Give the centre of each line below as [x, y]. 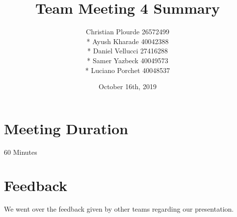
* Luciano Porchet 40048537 [128, 70]
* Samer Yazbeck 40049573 [128, 60]
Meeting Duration [66, 128]
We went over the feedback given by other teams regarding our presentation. [119, 209]
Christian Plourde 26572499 [128, 32]
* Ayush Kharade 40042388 [128, 41]
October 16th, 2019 [128, 86]
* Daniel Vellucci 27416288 [128, 51]
